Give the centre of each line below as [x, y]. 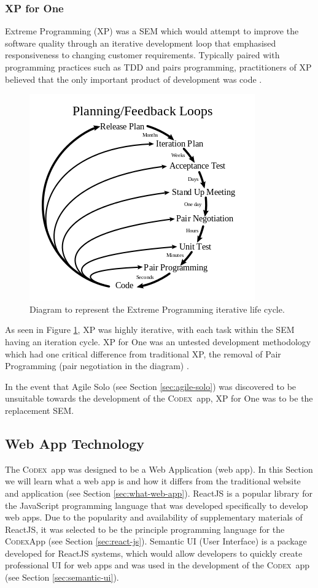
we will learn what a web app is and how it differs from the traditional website [153, 481]
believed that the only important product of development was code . [134, 79]
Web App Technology [75, 443]
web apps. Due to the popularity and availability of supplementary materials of [154, 517]
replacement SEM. [40, 410]
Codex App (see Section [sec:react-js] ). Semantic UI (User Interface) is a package [156, 541]
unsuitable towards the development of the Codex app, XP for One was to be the [159, 398]
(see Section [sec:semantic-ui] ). [62, 577]
